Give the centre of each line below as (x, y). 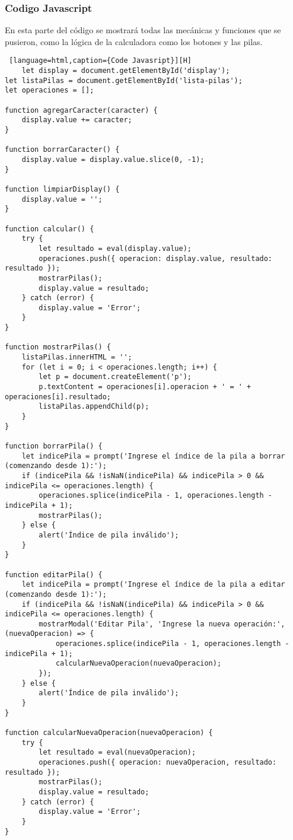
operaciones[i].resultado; (58, 397)
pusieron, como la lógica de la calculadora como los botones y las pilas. (134, 41)
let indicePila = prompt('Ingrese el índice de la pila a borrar (153, 456)
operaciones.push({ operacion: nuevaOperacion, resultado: (158, 762)
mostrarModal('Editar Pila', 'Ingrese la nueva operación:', (162, 624)
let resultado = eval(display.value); (115, 248)
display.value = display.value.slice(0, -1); (113, 159)
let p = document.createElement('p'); (115, 377)
